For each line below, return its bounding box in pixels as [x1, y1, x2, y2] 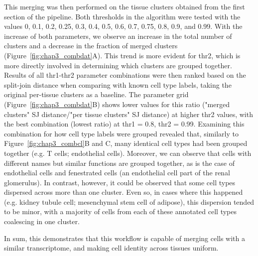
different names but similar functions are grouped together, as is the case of [4, 157, 235, 168]
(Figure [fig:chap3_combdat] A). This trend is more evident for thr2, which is [4, 50, 241, 60]
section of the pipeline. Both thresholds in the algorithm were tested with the [4, 11, 241, 21]
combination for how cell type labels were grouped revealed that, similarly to [4, 128, 239, 138]
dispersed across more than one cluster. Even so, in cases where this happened [4, 187, 243, 197]
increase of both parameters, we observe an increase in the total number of [4, 30, 232, 41]
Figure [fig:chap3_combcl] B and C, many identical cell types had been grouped [4, 138, 248, 148]
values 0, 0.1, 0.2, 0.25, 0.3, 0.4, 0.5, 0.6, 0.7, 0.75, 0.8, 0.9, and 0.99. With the [4, 21, 243, 31]
